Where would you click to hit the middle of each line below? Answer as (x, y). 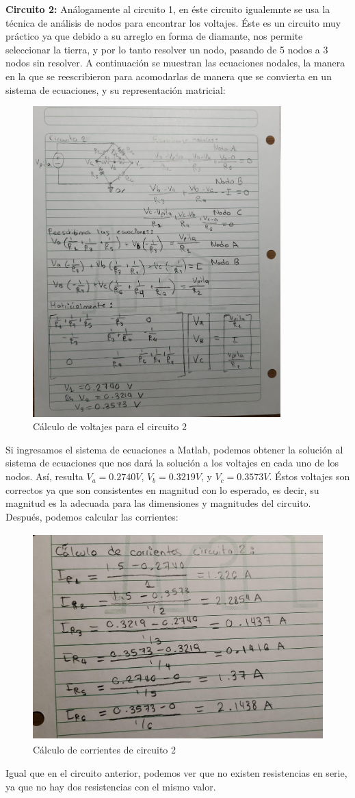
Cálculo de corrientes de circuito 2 (105, 750)
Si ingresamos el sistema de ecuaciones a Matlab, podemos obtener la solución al (174, 449)
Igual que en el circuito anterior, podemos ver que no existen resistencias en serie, (176, 772)
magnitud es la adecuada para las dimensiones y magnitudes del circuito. (158, 503)
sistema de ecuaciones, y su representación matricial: (116, 89)
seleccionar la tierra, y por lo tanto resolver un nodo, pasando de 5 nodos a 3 (167, 49)
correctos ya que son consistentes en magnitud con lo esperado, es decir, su (162, 489)
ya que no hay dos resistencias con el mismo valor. (111, 786)
